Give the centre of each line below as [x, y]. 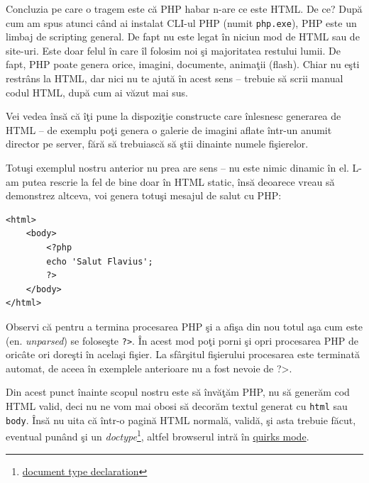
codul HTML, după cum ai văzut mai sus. [97, 92]
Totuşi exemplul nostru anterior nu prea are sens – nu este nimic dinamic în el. [177, 167]
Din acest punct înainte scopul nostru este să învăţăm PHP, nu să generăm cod [178, 392]
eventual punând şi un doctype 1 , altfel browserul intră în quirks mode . [158, 435]
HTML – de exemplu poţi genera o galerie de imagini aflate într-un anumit [169, 129]
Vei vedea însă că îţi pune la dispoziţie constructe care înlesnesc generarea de [174, 116]
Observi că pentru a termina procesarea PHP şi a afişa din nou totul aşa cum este [184, 326]
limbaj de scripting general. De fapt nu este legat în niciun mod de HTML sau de [183, 37]
